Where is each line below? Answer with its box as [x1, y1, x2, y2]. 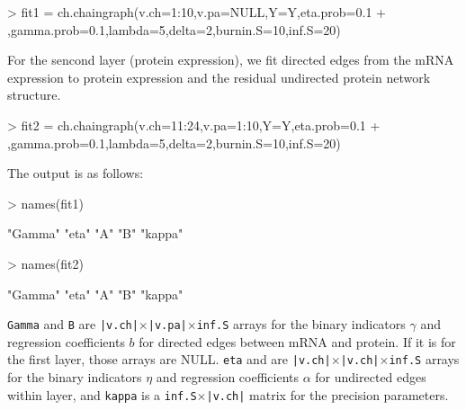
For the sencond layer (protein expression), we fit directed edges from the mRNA [7, 50, 454, 69]
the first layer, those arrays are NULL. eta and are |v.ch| [7, 350, 331, 369]
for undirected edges [315, 368, 426, 387]
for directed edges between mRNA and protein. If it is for [139, 332, 456, 351]
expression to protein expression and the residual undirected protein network [7, 67, 431, 86]
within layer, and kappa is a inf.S [7, 385, 197, 404]
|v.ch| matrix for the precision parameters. [206, 385, 449, 404]
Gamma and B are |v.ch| [7, 315, 139, 334]
